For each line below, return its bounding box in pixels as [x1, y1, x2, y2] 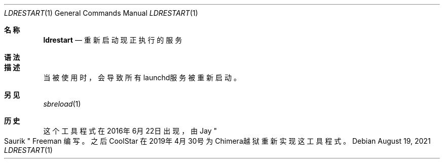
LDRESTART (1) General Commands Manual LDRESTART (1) [4, 9, 198, 17]
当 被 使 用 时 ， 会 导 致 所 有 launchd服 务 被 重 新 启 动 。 [43, 73, 241, 82]
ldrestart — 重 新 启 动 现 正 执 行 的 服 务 [43, 36, 182, 44]
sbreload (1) [43, 100, 81, 108]
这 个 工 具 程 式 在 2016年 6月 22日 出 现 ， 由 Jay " [43, 126, 217, 135]
